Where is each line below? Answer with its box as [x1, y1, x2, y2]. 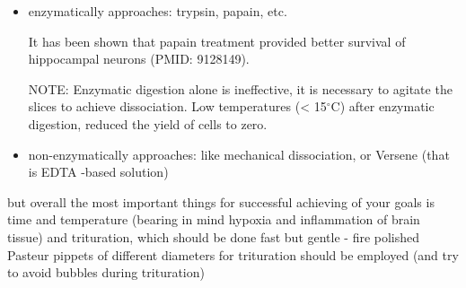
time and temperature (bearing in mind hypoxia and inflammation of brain [7, 210, 420, 229]
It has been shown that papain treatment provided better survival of [28, 31, 406, 50]
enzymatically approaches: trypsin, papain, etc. [28, 2, 287, 20]
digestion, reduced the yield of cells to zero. [28, 114, 268, 133]
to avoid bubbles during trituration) [7, 263, 205, 282]
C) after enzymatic [330, 97, 435, 116]
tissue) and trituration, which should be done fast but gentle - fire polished [7, 227, 420, 246]
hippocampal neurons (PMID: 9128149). [28, 49, 250, 68]
